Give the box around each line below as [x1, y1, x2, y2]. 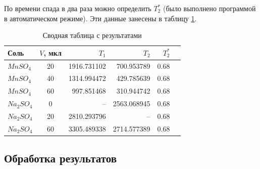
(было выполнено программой [163, 3, 256, 13]
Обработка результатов [4, 150, 117, 166]
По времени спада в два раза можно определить [4, 3, 151, 13]
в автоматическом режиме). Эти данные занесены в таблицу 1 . [4, 13, 197, 23]
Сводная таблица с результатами [42, 30, 142, 40]
